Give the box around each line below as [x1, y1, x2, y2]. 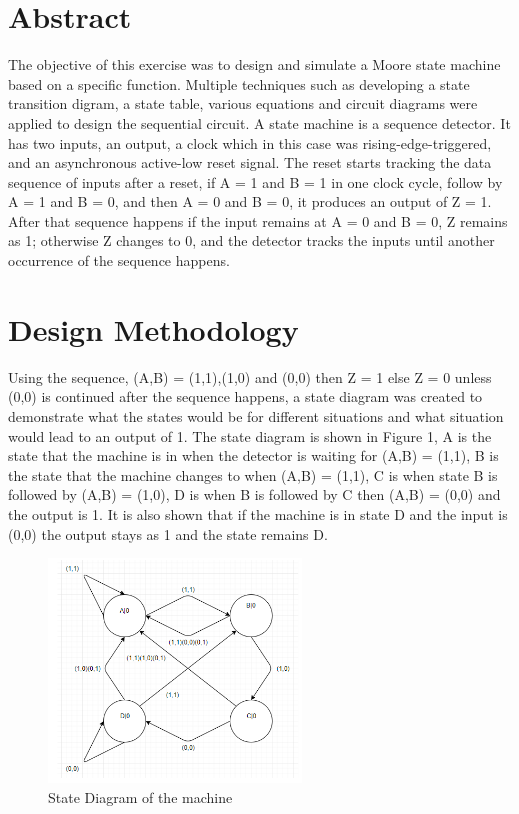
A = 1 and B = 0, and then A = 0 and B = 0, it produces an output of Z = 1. [8, 191, 492, 212]
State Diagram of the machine [48, 787, 233, 808]
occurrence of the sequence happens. [8, 250, 230, 271]
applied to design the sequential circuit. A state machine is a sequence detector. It [8, 112, 511, 133]
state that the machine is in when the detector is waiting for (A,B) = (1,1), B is [8, 445, 499, 466]
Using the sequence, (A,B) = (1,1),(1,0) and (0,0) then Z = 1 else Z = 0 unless [8, 366, 492, 387]
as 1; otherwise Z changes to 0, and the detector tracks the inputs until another [8, 230, 495, 251]
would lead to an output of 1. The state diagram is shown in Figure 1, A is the [8, 425, 492, 446]
